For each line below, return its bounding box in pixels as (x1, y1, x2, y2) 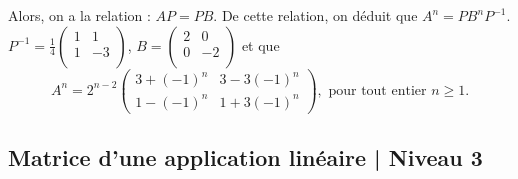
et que (241, 34, 280, 55)
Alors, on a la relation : (8, 5, 151, 25)
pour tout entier (328, 83, 427, 98)
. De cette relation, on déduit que (213, 5, 418, 25)
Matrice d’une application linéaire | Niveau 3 (8, 142, 483, 173)
